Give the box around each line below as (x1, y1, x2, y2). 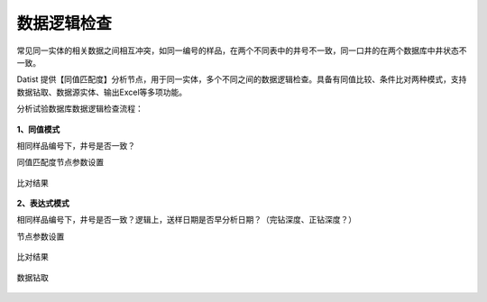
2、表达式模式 (16, 198, 69, 209)
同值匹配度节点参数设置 (16, 157, 104, 168)
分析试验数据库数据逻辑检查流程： (16, 104, 143, 114)
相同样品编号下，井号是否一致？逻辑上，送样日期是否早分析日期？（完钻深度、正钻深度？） (16, 215, 356, 225)
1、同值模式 (16, 124, 60, 134)
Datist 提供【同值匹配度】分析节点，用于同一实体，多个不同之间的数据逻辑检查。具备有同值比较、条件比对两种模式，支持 (16, 74, 467, 85)
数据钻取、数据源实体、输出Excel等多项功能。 (16, 87, 188, 97)
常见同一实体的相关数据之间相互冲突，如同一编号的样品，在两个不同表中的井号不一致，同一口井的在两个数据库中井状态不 (16, 45, 467, 56)
